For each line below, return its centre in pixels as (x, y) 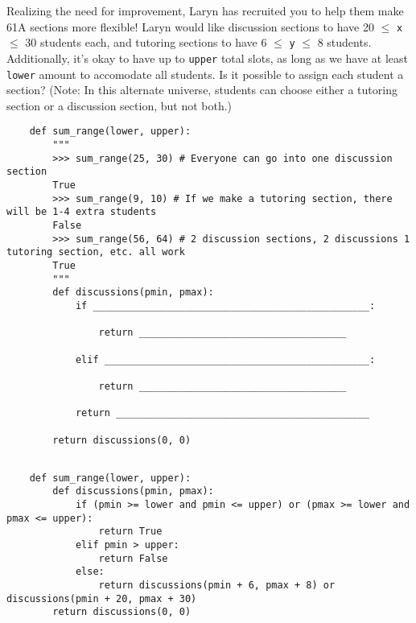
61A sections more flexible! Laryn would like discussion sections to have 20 (190, 26)
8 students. (344, 42)
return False (133, 558)
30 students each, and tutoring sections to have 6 (146, 42)
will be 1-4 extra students (82, 212)
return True (130, 532)
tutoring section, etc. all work (96, 252)
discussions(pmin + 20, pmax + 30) (102, 598)
